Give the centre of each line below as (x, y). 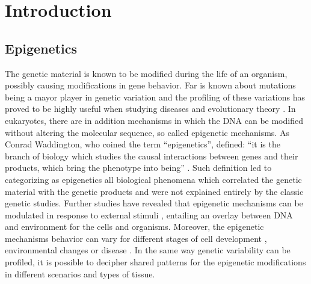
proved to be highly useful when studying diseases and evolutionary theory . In (150, 109)
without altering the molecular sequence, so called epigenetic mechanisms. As (147, 132)
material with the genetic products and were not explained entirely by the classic (154, 191)
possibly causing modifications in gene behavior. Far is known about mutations (150, 85)
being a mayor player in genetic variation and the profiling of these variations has (155, 97)
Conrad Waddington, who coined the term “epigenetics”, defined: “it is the (143, 144)
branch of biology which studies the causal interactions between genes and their (152, 156)
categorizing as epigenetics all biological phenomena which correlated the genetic (153, 179)
